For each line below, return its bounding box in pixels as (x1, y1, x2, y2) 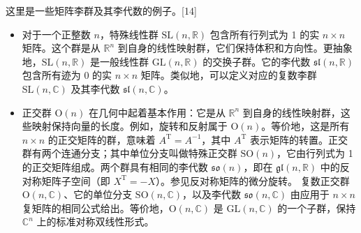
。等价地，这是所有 (261, 119, 350, 133)
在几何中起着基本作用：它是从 (88, 105, 226, 119)
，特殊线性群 (99, 27, 159, 41)
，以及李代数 (182, 187, 241, 202)
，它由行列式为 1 (277, 146, 353, 160)
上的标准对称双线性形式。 (36, 214, 154, 229)
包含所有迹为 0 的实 (22, 68, 112, 82)
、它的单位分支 (64, 187, 133, 202)
